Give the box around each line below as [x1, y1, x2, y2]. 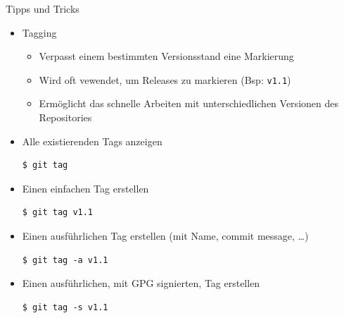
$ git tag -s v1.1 [22, 302, 108, 312]
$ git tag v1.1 [22, 207, 94, 218]
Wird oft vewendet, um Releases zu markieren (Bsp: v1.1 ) [39, 72, 291, 87]
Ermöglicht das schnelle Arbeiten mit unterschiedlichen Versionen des [39, 96, 338, 111]
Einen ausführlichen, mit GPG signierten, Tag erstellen [22, 276, 260, 291]
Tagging [22, 25, 57, 39]
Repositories [39, 110, 92, 125]
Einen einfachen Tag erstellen [22, 181, 149, 195]
